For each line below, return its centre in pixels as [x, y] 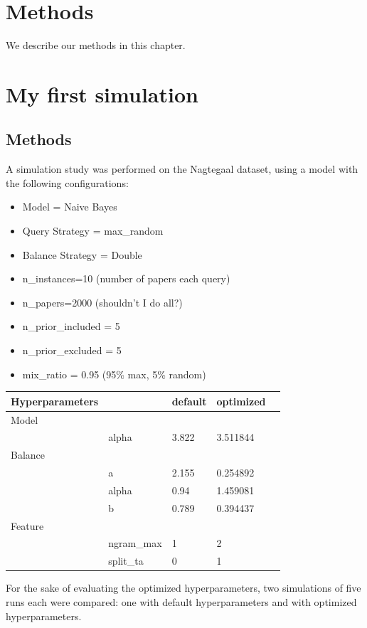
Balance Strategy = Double [82, 254]
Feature [27, 525]
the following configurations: [67, 182]
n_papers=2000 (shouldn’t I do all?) [102, 302]
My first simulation [102, 94]
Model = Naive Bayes [70, 207]
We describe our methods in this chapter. [96, 45]
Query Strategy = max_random [93, 231]
